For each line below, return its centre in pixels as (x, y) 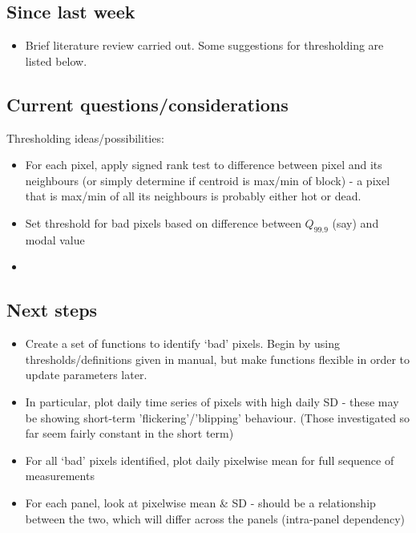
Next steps (52, 310)
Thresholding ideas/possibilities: (85, 137)
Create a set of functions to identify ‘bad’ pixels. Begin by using (182, 343)
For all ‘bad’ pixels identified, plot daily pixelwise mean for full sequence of (210, 460)
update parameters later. (86, 375)
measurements (60, 476)
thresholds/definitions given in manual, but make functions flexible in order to (218, 359)
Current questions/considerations (147, 104)
